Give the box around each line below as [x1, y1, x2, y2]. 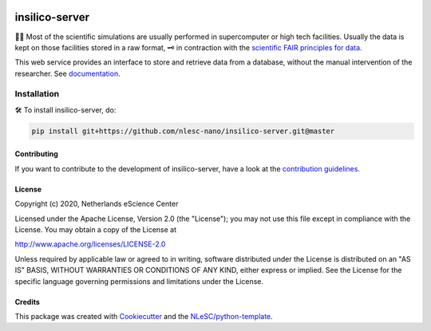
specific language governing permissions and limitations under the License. [14, 276, 263, 286]
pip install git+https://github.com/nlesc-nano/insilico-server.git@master [31, 126, 335, 136]
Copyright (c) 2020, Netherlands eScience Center [14, 199, 179, 209]
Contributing [14, 149, 59, 159]
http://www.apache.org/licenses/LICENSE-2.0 [14, 239, 166, 249]
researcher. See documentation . [14, 69, 121, 78]
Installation [14, 89, 60, 100]
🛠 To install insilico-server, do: [14, 104, 117, 115]
